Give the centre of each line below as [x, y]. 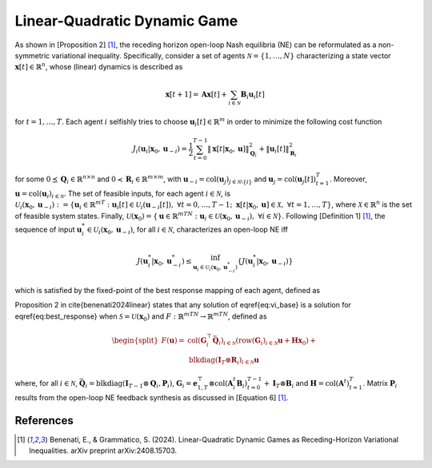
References [44, 420]
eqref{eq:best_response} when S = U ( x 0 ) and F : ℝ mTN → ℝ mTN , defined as [141, 317]
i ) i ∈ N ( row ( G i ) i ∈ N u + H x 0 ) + [267, 341]
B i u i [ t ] [253, 95]
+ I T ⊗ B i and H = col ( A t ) [306, 384]
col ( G [197, 340]
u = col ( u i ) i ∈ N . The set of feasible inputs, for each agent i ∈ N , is [123, 194]
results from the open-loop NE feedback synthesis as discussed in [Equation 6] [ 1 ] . [152, 397]
